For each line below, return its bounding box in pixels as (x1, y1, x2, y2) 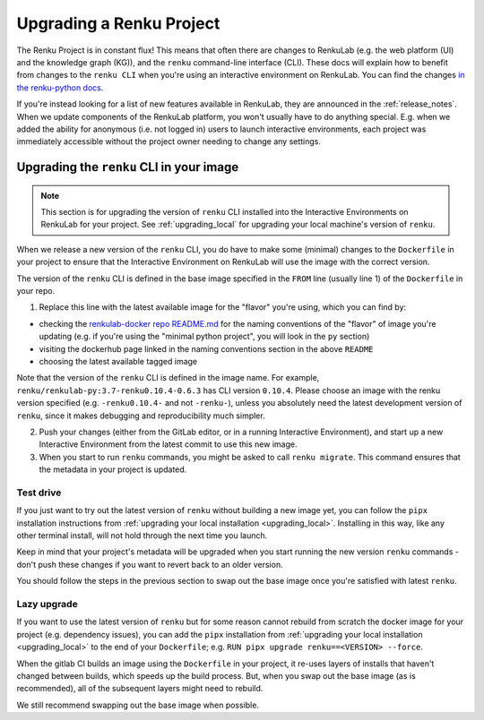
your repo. (16, 286, 56, 296)
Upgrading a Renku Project (16, 13, 220, 33)
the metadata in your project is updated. (39, 464, 187, 475)
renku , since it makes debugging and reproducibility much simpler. (16, 410, 265, 421)
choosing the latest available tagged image (39, 356, 198, 366)
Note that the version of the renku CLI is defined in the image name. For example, (16, 373, 320, 383)
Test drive (16, 486, 62, 499)
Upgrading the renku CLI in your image (16, 159, 239, 175)
